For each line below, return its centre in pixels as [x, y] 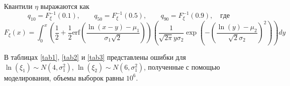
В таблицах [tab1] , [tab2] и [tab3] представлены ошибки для [95, 57]
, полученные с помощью [182, 66]
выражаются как [65, 6]
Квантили [18, 6]
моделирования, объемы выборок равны [64, 77]
